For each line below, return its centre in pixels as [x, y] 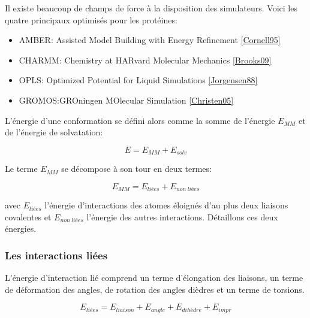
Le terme [21, 169]
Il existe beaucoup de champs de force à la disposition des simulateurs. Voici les [151, 8]
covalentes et [28, 216]
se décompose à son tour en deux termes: [136, 169]
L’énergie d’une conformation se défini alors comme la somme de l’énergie [140, 120]
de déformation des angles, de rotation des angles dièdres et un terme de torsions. [155, 289]
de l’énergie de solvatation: [54, 132]
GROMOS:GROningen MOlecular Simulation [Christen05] [126, 100]
